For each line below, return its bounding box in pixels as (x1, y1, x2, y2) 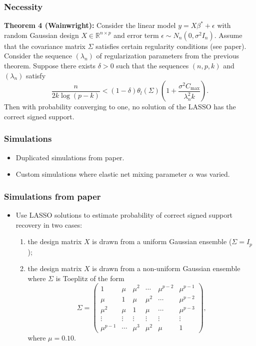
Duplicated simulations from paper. (15, 152, 124, 162)
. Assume (214, 29, 242, 40)
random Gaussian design (4, 29, 79, 40)
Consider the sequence (4, 50, 72, 61)
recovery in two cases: (15, 219, 82, 230)
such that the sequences (116, 60, 189, 70)
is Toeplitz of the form (55, 273, 124, 283)
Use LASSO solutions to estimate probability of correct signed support (15, 210, 233, 220)
